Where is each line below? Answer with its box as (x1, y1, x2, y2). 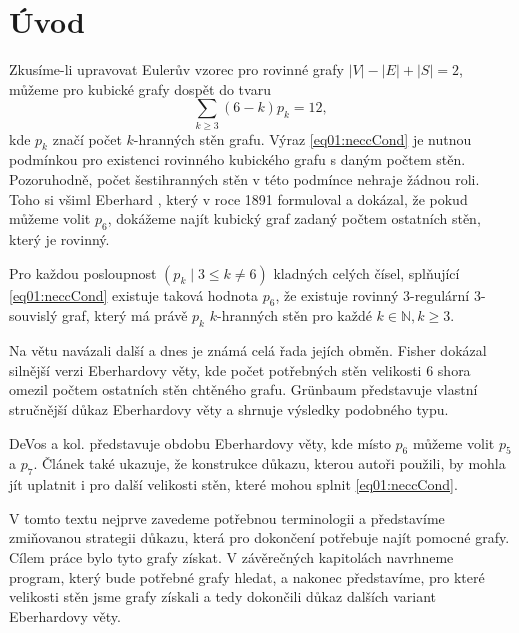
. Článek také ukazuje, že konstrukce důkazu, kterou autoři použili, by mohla (33, 453, 506, 474)
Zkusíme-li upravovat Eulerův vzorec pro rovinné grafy (9, 59, 344, 80)
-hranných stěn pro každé (216, 305, 372, 326)
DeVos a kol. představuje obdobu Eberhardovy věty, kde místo (9, 432, 391, 453)
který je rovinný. (9, 229, 110, 250)
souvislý (9, 305, 58, 326)
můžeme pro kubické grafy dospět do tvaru (9, 78, 271, 99)
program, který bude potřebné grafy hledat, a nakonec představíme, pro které (9, 566, 485, 587)
